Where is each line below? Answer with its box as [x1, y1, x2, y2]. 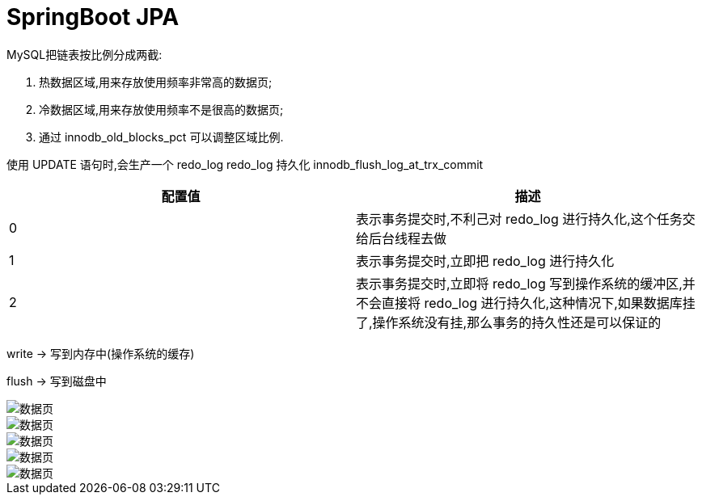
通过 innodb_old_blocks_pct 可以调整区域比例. [39, 129, 284, 144]
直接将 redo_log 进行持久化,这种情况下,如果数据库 [382, 294, 683, 311]
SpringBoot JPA [6, 3, 180, 31]
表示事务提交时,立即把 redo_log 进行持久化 [356, 252, 615, 269]
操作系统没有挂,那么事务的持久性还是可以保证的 [372, 314, 662, 330]
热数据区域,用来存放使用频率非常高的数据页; [39, 74, 273, 89]
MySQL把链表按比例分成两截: [6, 47, 163, 61]
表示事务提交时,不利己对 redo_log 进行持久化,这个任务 [356, 210, 683, 227]
